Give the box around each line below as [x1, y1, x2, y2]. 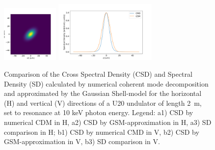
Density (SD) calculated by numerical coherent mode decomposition [4, 78, 209, 89]
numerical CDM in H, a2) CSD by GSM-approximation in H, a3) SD [4, 117, 212, 127]
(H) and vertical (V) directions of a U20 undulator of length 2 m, [4, 97, 202, 108]
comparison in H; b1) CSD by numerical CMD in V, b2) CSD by [4, 126, 199, 137]
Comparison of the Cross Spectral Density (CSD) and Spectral [4, 69, 192, 79]
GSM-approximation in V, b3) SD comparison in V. [4, 136, 160, 147]
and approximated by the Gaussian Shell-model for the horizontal [4, 88, 202, 98]
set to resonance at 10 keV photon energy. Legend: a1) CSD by [4, 107, 193, 118]
